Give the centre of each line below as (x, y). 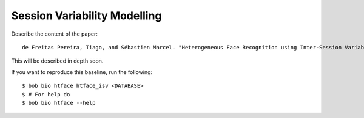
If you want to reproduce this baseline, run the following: (82, 72)
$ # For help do (46, 94)
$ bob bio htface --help (59, 103)
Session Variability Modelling (86, 16)
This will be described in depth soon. (57, 61)
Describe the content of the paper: (55, 34)
